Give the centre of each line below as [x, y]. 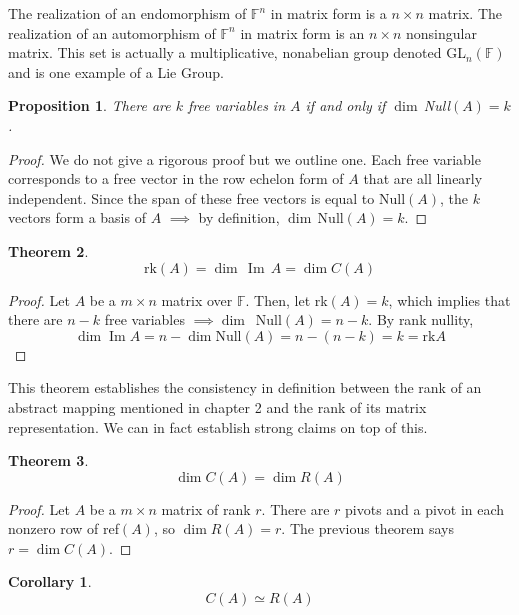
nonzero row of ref [63, 528]
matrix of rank [206, 508]
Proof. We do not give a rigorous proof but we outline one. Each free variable [244, 158]
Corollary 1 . [50, 581]
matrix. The [465, 13]
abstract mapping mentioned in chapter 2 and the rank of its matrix [217, 406]
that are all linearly [423, 178]
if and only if [345, 105]
